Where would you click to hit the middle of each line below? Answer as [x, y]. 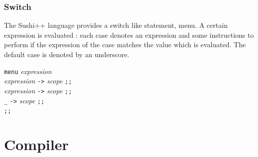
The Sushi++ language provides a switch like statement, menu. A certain [116, 25]
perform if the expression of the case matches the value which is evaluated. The [125, 44]
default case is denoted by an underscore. [67, 54]
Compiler [36, 144]
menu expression [28, 71]
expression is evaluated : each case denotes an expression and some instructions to [129, 35]
